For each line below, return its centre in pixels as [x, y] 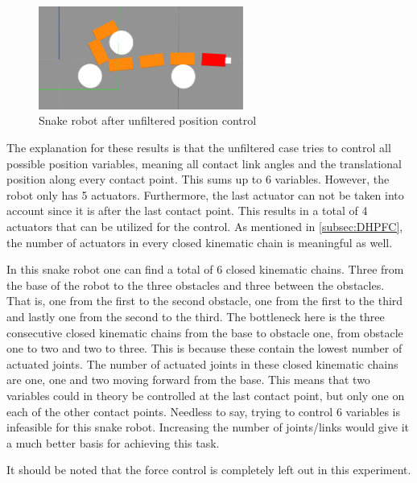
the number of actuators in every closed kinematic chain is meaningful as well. [200, 242]
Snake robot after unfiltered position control [148, 120]
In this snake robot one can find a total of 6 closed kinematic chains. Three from [205, 269]
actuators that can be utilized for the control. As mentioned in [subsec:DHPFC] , [205, 227]
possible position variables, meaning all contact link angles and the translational [204, 163]
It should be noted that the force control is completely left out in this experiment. [209, 470]
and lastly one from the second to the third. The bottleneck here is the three [196, 317]
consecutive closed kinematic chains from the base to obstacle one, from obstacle [205, 332]
